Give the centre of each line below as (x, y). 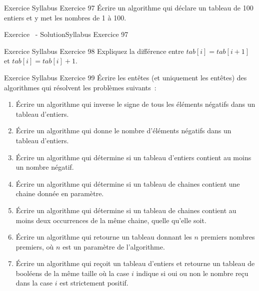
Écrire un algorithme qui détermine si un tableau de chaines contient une (128, 183)
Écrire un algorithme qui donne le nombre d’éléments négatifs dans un (123, 131)
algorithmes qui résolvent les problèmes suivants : (80, 87)
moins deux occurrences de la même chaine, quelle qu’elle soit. (111, 220)
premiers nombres (228, 237)
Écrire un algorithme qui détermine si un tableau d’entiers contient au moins (133, 157)
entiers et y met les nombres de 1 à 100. (65, 17)
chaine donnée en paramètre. (60, 193)
